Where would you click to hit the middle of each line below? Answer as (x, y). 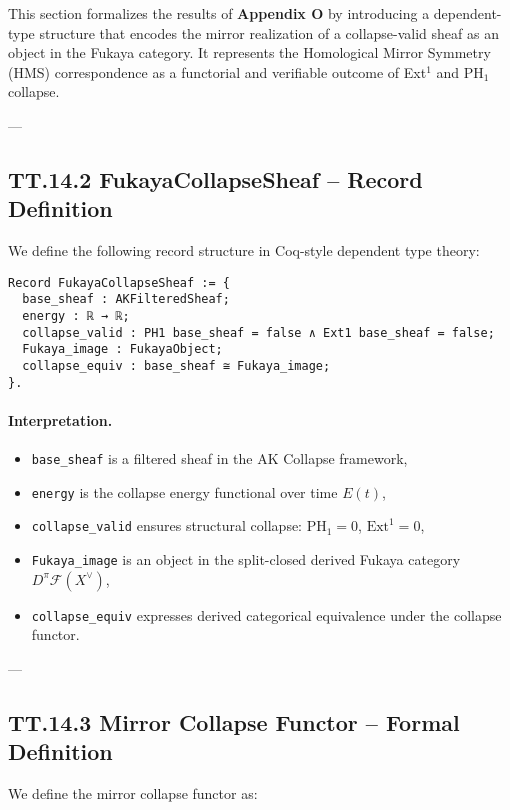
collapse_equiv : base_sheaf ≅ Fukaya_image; (176, 366)
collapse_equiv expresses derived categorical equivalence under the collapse (266, 614)
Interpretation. (60, 419)
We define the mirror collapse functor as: (133, 793)
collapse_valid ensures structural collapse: (167, 525)
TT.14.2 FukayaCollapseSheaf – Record (215, 178)
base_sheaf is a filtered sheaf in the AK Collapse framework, (219, 458)
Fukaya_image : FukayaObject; (122, 349)
